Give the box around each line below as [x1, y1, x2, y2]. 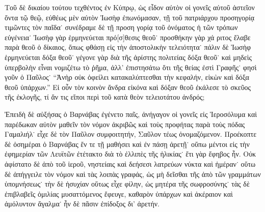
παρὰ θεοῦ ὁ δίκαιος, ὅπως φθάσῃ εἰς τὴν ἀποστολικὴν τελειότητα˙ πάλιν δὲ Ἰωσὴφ [5, 42, 251, 52]
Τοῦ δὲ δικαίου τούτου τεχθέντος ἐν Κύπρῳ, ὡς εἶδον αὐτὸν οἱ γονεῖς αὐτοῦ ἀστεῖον [5, 2, 255, 12]
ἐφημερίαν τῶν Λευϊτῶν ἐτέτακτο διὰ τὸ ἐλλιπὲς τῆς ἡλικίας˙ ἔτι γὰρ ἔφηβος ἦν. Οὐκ [5, 148, 256, 159]
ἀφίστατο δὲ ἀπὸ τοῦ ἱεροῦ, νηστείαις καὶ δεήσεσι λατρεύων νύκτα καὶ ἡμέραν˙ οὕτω [5, 158, 256, 169]
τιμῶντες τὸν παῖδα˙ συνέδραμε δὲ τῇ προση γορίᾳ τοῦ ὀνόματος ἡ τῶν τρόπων [5, 22, 238, 33]
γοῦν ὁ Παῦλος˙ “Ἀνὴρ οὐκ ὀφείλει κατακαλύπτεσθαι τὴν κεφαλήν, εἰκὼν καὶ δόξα [5, 72, 249, 82]
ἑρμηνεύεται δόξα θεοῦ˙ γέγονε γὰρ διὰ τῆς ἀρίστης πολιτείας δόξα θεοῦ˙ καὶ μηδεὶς [5, 51, 252, 62]
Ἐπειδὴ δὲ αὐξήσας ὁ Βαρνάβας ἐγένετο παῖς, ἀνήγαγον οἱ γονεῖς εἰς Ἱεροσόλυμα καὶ [5, 108, 257, 119]
